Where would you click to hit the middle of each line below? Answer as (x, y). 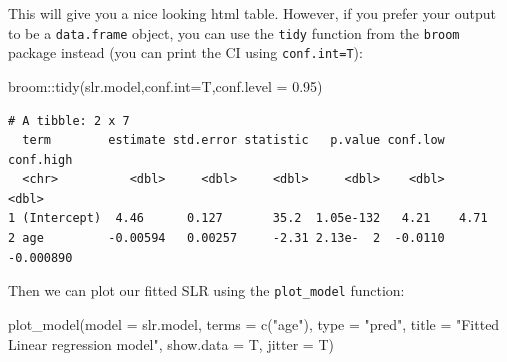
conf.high (40, 159)
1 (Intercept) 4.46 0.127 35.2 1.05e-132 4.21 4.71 (248, 218)
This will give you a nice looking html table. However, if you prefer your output (252, 13)
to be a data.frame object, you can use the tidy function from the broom (234, 32)
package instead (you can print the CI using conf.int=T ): (185, 52)
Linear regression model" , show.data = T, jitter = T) (171, 343)
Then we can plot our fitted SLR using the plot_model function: (206, 290)
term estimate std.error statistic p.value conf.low (233, 140)
